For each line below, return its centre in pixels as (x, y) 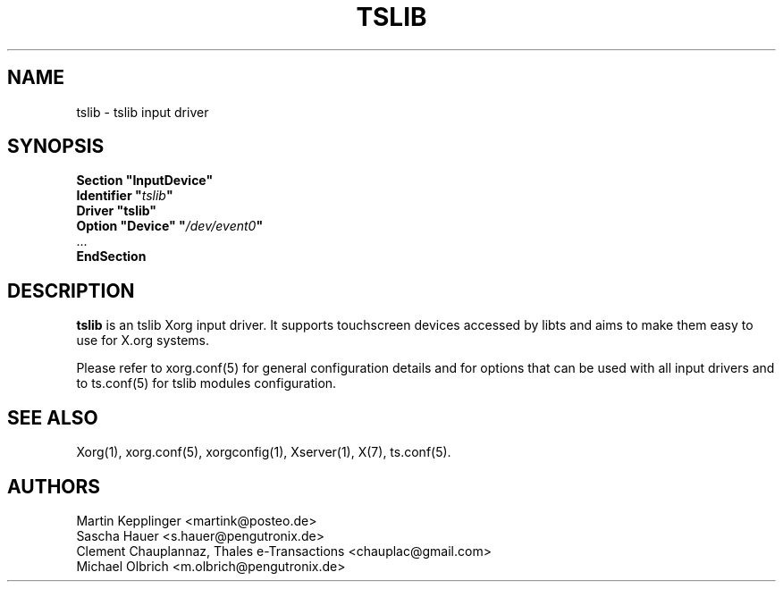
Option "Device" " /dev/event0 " (170, 226)
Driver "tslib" (117, 211)
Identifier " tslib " (125, 196)
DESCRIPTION (71, 290)
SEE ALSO (53, 417)
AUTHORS (54, 486)
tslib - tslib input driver (143, 112)
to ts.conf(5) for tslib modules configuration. (206, 383)
